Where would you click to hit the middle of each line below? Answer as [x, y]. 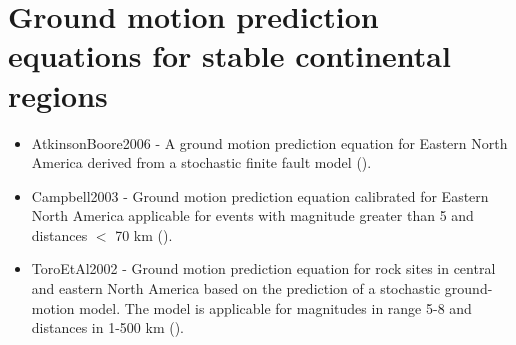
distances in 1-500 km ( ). [107, 327]
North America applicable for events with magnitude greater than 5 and [252, 215]
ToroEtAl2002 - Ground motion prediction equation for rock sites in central [263, 268]
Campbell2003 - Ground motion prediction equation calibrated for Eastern [260, 195]
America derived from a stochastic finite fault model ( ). [201, 162]
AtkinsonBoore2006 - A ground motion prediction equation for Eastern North [269, 142]
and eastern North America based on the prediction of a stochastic [236, 288]
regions [58, 94]
